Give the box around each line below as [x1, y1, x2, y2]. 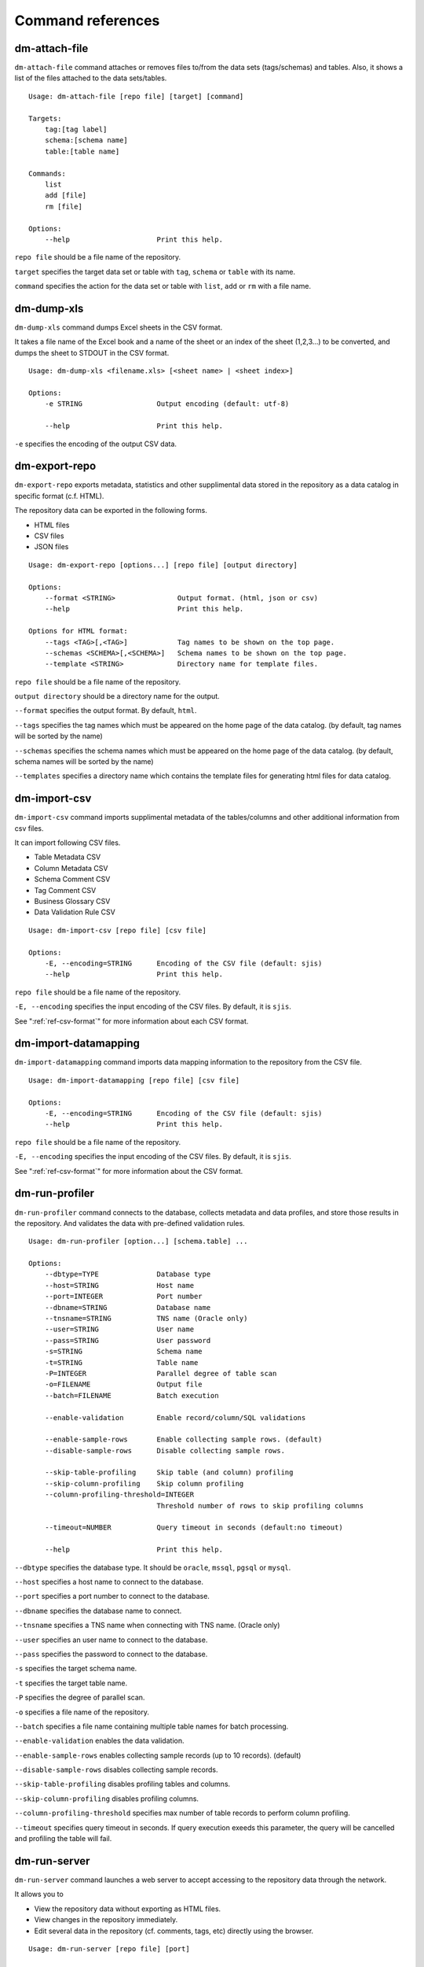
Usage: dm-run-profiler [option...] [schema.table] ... [28, 1237, 248, 1246]
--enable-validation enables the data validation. [14, 1736, 185, 1746]
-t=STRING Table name [44, 1358, 199, 1367]
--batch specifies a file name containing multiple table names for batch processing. [14, 1722, 289, 1731]
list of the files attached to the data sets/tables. [14, 73, 167, 83]
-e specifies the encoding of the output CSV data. [14, 439, 177, 448]
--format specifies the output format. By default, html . [14, 706, 197, 715]
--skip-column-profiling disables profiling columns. [14, 1794, 199, 1803]
